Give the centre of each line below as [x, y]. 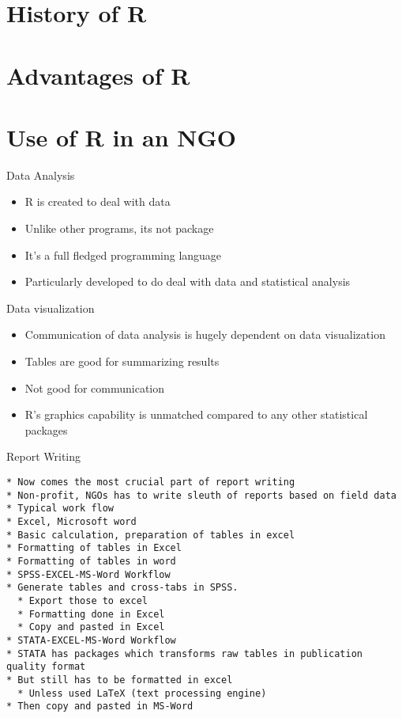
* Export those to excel [83, 600]
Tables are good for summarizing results [122, 361]
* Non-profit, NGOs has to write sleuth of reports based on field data [201, 495]
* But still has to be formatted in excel [120, 680]
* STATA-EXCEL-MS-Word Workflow [91, 640]
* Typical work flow [60, 509]
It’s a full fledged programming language [123, 255]
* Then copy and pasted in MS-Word [100, 707]
